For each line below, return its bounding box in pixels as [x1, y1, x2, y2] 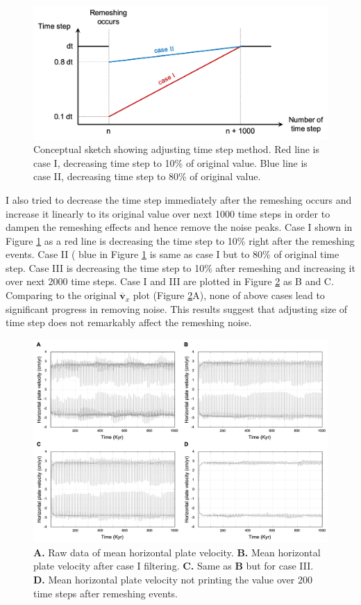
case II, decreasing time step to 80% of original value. [33, 169, 261, 184]
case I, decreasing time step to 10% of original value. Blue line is [33, 155, 308, 170]
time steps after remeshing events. [33, 586, 178, 600]
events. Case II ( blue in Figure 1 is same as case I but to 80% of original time [6, 247, 339, 261]
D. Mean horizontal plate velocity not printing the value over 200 [33, 572, 312, 586]
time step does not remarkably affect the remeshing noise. [6, 315, 252, 330]
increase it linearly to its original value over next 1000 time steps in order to [6, 206, 330, 220]
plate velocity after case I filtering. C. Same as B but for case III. [33, 558, 314, 573]
